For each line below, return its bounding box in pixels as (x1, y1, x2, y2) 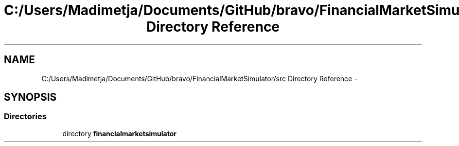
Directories (4, 111, 47, 122)
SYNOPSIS (4, 91, 57, 104)
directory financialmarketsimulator (62, 129, 177, 138)
